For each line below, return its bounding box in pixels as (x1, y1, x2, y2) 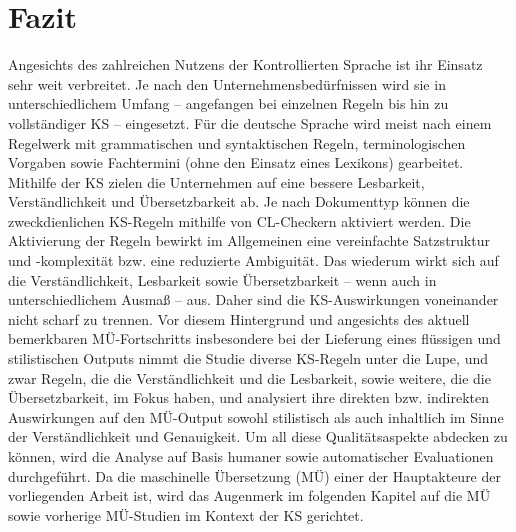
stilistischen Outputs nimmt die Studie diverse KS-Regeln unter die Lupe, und (8, 348, 488, 369)
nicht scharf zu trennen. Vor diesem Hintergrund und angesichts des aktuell (8, 308, 470, 329)
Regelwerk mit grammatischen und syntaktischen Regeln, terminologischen (8, 132, 466, 153)
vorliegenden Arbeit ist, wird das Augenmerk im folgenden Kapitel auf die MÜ (8, 485, 491, 506)
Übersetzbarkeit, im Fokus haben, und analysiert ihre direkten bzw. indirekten (8, 387, 489, 408)
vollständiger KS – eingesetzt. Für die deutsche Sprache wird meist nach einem (8, 112, 492, 133)
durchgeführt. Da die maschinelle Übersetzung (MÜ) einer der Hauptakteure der (8, 465, 501, 486)
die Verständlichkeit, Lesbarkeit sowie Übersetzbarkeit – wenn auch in (8, 269, 437, 290)
